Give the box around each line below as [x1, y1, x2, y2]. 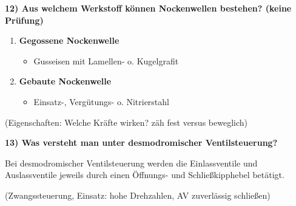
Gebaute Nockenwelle [19, 75, 112, 88]
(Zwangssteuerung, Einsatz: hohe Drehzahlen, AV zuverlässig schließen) [5, 188, 271, 201]
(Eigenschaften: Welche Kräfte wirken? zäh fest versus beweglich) [5, 115, 247, 128]
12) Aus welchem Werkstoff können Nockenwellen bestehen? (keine [5, 2, 292, 14]
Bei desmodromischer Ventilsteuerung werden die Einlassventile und [5, 156, 258, 169]
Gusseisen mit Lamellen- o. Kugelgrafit [33, 54, 179, 67]
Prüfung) [5, 13, 44, 26]
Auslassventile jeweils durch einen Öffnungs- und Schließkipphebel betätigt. [5, 168, 284, 181]
